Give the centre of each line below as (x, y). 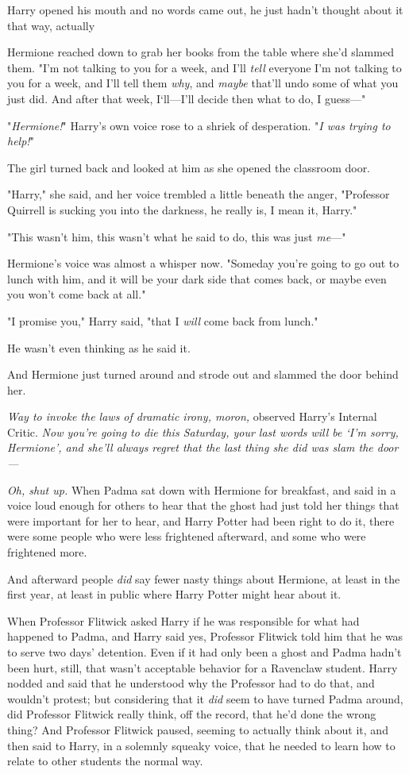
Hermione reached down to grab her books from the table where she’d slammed (201, 52)
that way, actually (51, 25)
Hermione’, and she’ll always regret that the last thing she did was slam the (190, 447)
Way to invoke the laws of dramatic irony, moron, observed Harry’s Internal (192, 416)
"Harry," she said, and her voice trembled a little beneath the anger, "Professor (199, 194)
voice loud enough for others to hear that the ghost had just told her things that (203, 505)
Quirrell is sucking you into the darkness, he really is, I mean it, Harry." (182, 209)
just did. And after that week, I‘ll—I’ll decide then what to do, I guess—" (187, 98)
